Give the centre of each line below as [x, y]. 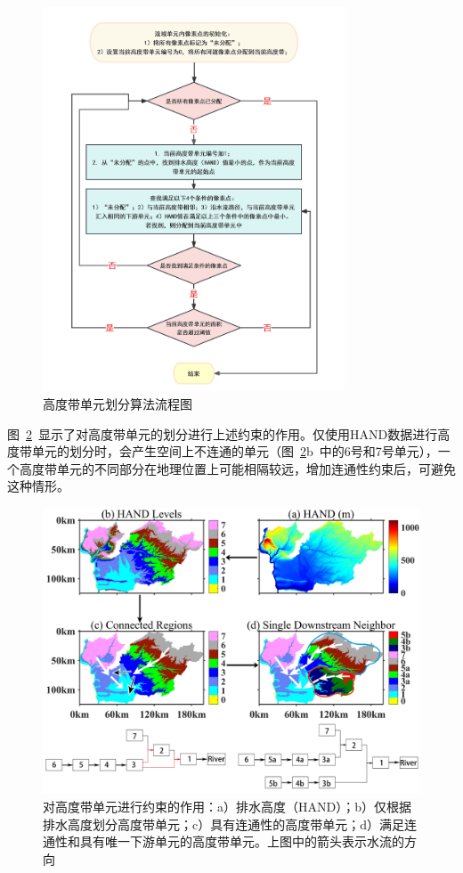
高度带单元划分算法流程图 [118, 404]
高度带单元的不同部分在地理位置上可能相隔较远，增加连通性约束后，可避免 [237, 468]
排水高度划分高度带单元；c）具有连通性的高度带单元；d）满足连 [230, 824]
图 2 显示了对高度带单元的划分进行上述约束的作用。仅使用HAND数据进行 [223, 433]
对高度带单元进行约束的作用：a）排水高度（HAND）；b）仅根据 [227, 806]
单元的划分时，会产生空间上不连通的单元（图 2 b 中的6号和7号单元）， [235, 451]
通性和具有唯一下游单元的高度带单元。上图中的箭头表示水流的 [223, 841]
